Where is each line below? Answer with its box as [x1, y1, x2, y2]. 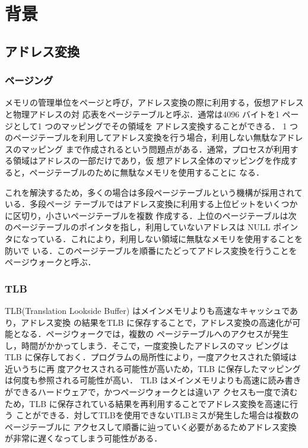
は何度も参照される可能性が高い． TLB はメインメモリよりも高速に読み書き [5, 374, 301, 386]
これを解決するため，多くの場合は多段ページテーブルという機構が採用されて [5, 186, 303, 198]
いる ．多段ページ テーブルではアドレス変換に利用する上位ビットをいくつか [5, 198, 298, 210]
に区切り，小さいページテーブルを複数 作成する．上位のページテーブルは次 [5, 209, 297, 221]
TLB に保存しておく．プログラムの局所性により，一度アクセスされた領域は [5, 351, 297, 363]
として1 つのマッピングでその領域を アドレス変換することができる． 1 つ [12, 119, 298, 132]
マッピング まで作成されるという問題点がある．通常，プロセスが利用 [21, 142, 290, 155]
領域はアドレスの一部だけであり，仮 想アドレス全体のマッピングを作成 [12, 154, 290, 167]
